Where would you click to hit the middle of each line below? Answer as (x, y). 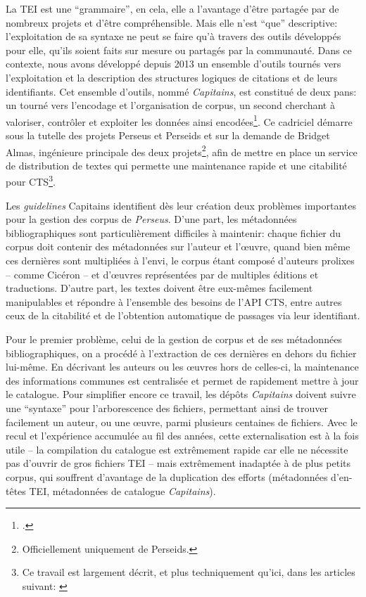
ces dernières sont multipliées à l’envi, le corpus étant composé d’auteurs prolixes (180, 261)
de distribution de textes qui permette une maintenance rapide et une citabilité (176, 165)
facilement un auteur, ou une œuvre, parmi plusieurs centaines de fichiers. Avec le (182, 422)
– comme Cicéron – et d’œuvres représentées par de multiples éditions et (162, 274)
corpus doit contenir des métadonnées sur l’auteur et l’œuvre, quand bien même (178, 246)
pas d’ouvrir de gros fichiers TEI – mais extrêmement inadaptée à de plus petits (178, 463)
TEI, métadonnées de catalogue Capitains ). (122, 490)
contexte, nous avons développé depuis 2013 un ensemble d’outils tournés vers (173, 64)
